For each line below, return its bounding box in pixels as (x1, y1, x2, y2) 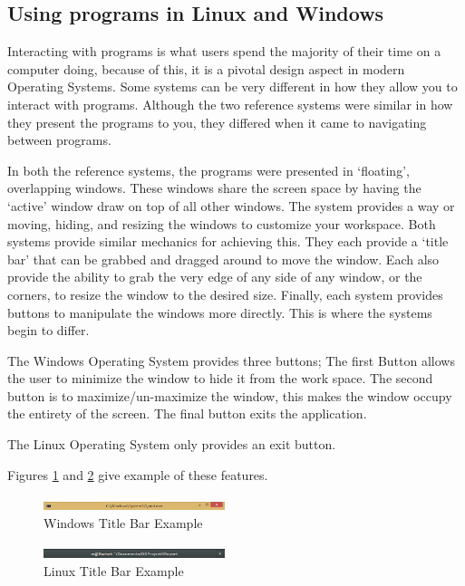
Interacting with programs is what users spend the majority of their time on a (7, 42, 441, 61)
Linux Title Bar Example (44, 562, 184, 581)
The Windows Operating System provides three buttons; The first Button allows (7, 351, 455, 370)
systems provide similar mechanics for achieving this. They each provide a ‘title (7, 232, 449, 251)
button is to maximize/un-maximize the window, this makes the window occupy (7, 386, 452, 405)
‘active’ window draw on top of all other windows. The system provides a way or (7, 196, 455, 215)
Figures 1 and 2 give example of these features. (7, 465, 268, 484)
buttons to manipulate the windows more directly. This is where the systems (7, 303, 432, 322)
